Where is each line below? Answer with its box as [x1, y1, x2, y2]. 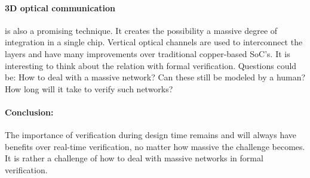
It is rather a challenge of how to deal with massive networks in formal [5, 152, 263, 164]
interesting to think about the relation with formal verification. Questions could [5, 59, 297, 71]
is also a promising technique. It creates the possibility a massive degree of [5, 24, 278, 36]
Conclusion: [5, 105, 54, 118]
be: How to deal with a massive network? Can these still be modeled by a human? [5, 71, 306, 83]
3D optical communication [5, 1, 115, 14]
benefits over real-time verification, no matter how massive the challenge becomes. [5, 140, 305, 152]
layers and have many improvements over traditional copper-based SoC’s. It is [5, 47, 290, 60]
